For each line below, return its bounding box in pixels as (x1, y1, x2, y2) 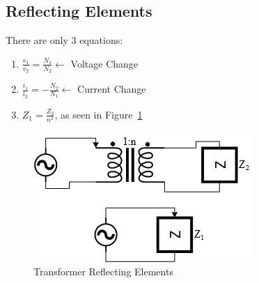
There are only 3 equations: (6, 33, 123, 47)
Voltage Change (70, 56, 139, 70)
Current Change (77, 82, 146, 96)
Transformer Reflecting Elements (33, 264, 173, 279)
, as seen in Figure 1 (54, 107, 143, 121)
